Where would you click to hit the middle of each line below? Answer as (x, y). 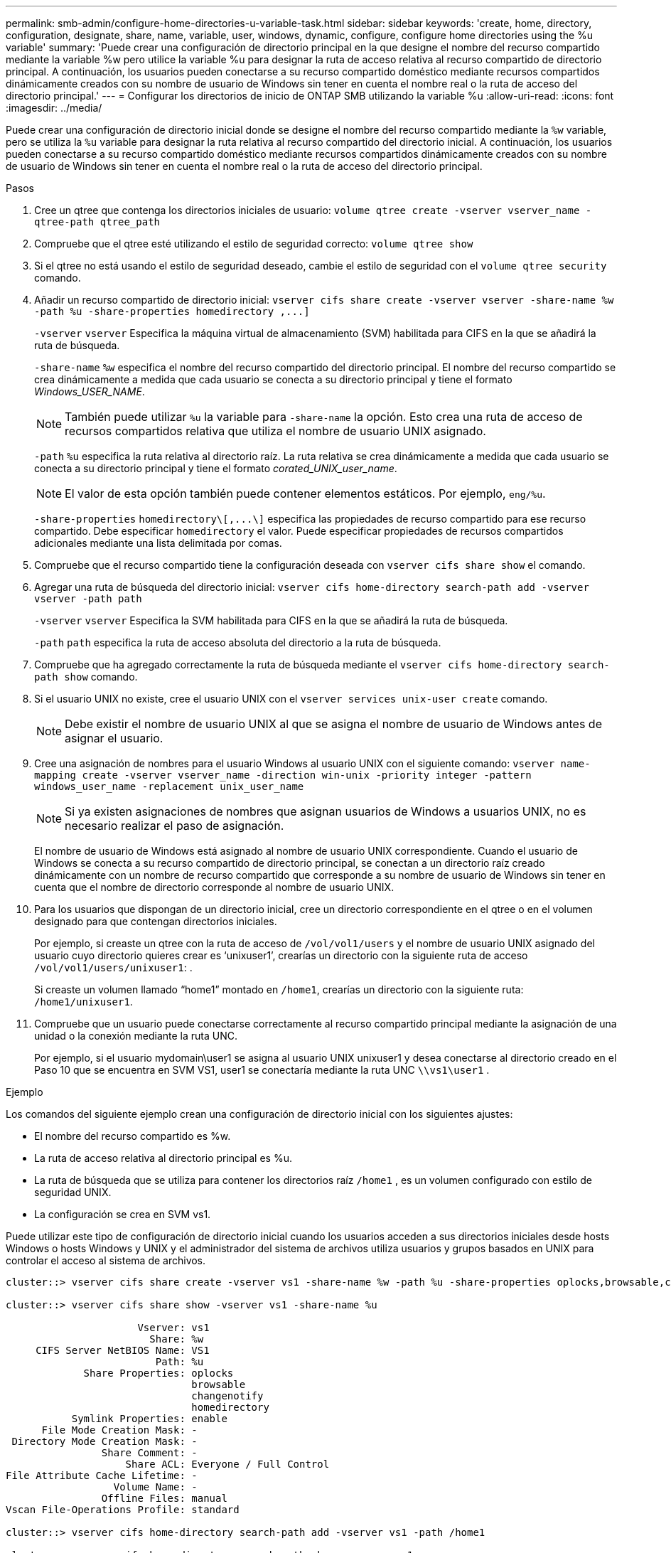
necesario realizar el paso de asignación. (175, 826)
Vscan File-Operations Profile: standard (123, 1510)
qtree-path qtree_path (97, 222)
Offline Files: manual (164, 1498)
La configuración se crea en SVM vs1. (123, 1214)
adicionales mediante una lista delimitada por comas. (158, 543)
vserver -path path (88, 599)
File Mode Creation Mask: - (119, 1430)
